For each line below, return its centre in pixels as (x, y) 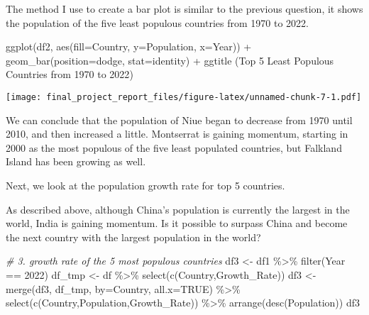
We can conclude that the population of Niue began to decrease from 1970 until (179, 120)
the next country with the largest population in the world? (133, 237)
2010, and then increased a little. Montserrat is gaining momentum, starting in (177, 134)
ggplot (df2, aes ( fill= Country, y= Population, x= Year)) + (129, 46)
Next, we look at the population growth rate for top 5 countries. (145, 185)
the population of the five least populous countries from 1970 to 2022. (157, 22)
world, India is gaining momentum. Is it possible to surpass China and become (177, 223)
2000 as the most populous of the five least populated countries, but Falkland (174, 147)
